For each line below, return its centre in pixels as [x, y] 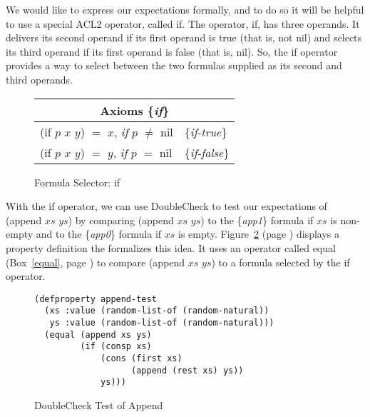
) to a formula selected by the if [281, 262]
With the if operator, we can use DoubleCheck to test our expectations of [166, 206]
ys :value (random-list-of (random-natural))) [162, 323]
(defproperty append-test [96, 299]
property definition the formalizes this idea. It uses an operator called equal [171, 247]
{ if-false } [207, 152]
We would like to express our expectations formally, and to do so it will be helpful [185, 9]
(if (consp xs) [116, 347]
